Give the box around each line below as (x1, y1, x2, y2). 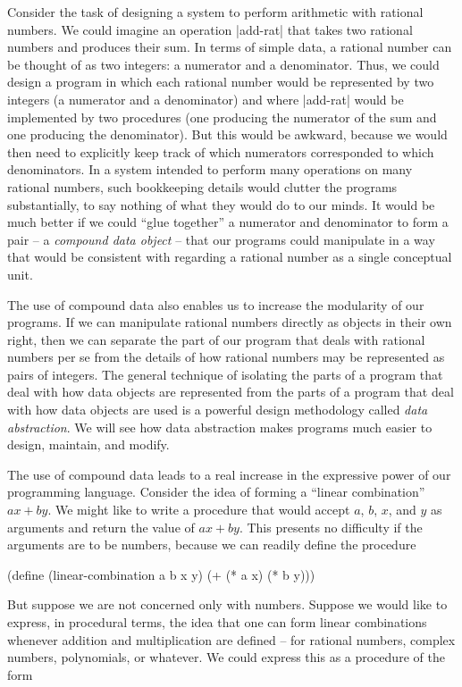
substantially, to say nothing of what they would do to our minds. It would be (7, 195, 435, 214)
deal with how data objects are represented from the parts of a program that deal (7, 382, 454, 401)
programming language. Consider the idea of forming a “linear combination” (7, 482, 425, 501)
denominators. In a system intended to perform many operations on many (7, 160, 413, 179)
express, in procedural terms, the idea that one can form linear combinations (7, 613, 427, 631)
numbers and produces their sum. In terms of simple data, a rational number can (7, 38, 452, 56)
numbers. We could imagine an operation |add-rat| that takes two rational (7, 20, 413, 38)
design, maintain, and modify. (7, 435, 170, 454)
